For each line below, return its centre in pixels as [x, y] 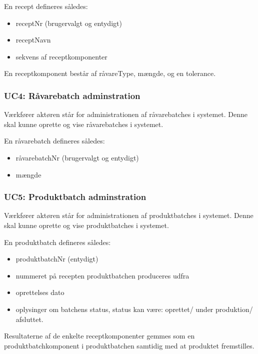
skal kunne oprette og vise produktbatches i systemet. [86, 225]
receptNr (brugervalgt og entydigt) [69, 23]
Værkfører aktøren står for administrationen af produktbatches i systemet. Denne [129, 215]
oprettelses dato [40, 292]
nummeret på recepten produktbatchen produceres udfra [102, 275]
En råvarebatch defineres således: [54, 141]
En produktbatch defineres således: [57, 242]
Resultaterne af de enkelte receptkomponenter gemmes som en [99, 336]
